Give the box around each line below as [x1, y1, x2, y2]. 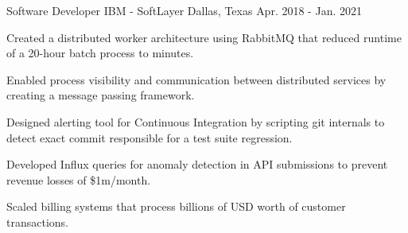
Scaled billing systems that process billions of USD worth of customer [6, 198, 346, 215]
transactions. [6, 213, 68, 230]
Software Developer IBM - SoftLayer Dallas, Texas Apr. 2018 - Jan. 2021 [6, 2, 362, 18]
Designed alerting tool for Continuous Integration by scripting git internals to [6, 113, 385, 130]
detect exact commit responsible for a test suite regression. [6, 129, 293, 146]
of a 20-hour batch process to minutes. [6, 45, 194, 61]
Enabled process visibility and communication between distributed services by [6, 71, 387, 87]
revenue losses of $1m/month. [6, 171, 151, 188]
